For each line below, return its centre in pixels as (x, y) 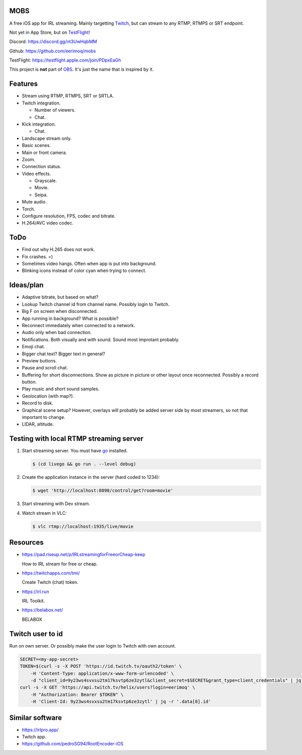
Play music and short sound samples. (61, 389)
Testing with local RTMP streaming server (76, 439)
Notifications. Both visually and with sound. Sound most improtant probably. (101, 339)
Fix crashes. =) (37, 256)
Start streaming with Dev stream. (56, 504)
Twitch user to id (36, 634)
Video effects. (36, 174)
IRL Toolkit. (33, 601)
